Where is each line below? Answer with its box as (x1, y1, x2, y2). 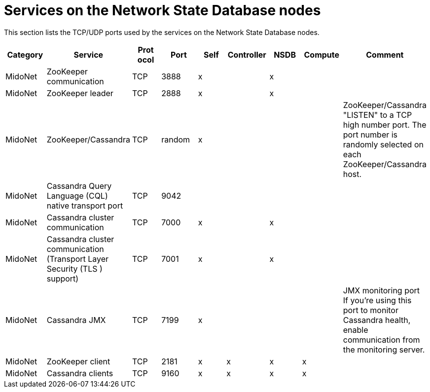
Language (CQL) (46, 190, 108, 201)
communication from (343, 334, 420, 345)
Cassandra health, (343, 315, 411, 325)
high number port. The (343, 119, 427, 130)
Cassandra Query (46, 180, 112, 191)
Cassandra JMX (46, 315, 106, 325)
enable (343, 324, 368, 335)
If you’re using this (343, 295, 412, 305)
